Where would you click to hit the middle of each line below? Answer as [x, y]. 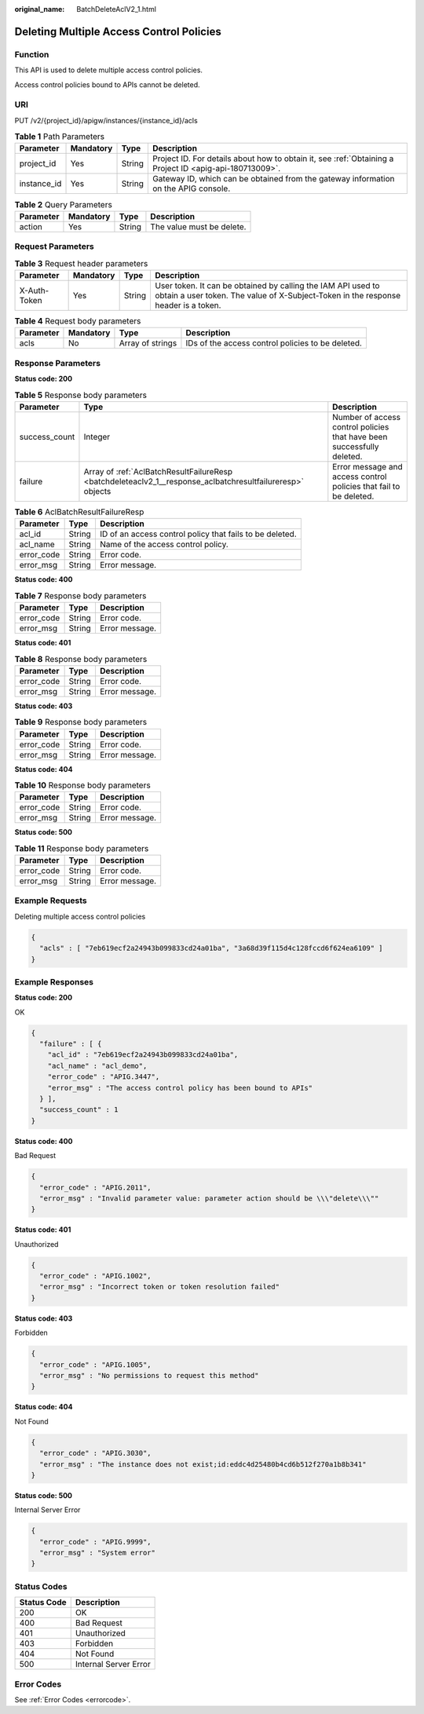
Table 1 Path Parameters [60, 137]
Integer [97, 437]
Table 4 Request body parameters [78, 321]
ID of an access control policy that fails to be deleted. [198, 534]
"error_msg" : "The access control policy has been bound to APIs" [180, 1088]
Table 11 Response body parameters [82, 848]
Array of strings [148, 343]
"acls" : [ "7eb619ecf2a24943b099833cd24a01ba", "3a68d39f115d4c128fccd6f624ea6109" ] [212, 948]
